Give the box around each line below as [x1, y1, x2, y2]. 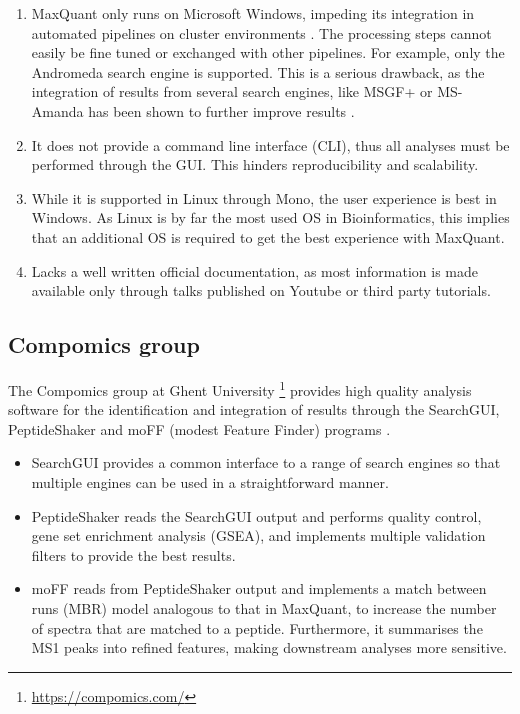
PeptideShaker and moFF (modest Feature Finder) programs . [8, 418, 391, 439]
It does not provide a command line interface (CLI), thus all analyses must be [31, 134, 510, 155]
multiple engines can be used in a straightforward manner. [31, 471, 389, 492]
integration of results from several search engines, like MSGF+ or [31, 81, 433, 102]
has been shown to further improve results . [88, 100, 355, 121]
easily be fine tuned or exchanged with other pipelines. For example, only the [31, 42, 505, 63]
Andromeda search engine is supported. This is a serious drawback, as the [31, 61, 485, 82]
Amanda [31, 100, 84, 121]
